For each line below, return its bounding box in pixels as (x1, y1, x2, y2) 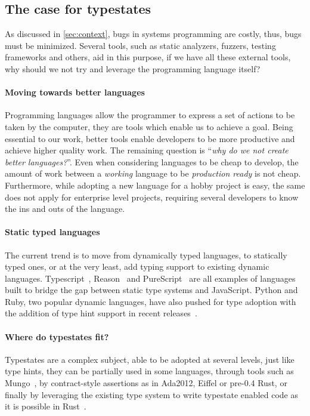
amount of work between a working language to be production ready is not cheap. (5, 167, 301, 180)
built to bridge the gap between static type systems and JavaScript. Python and (5, 284, 298, 296)
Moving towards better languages (5, 86, 145, 98)
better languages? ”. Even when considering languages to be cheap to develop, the (5, 155, 299, 168)
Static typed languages (5, 226, 100, 238)
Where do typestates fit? (5, 330, 109, 343)
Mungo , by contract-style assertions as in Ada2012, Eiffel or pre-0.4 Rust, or (5, 377, 287, 389)
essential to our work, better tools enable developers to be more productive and (5, 132, 295, 144)
